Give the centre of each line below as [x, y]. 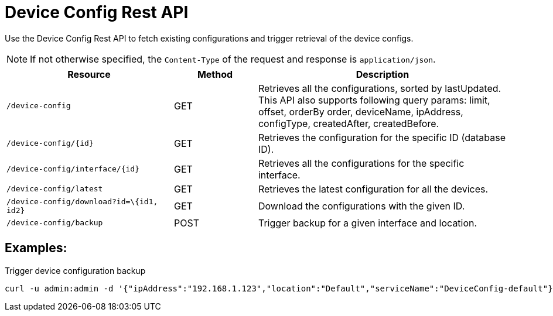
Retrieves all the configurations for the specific [361, 163]
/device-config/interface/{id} [73, 169]
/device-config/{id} [50, 143]
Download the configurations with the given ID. [361, 206]
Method [215, 74]
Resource [89, 74]
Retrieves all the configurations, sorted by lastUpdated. [380, 88]
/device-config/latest [55, 189]
